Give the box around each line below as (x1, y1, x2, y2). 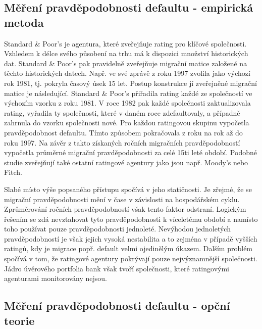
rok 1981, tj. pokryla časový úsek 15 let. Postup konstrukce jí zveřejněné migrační (4, 77, 257, 88)
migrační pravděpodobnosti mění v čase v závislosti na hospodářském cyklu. (4, 194, 240, 204)
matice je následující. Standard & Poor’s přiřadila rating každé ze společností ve (4, 87, 252, 98)
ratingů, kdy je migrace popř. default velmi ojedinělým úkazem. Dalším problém (4, 243, 253, 254)
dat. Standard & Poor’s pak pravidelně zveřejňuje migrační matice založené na (4, 58, 247, 68)
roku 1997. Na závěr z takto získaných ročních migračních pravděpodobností (4, 137, 240, 148)
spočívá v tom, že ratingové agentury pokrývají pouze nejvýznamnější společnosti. (4, 253, 257, 264)
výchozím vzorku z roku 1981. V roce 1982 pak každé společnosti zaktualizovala (4, 98, 251, 108)
